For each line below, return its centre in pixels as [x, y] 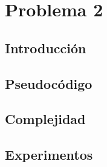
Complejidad [45, 119]
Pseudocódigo [49, 83]
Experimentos [49, 155]
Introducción [46, 47]
